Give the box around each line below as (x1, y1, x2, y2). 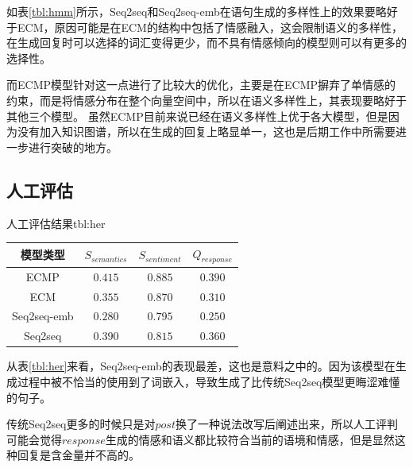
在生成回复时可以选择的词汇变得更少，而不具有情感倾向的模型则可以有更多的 (6, 34, 407, 51)
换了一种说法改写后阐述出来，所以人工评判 (176, 416, 398, 432)
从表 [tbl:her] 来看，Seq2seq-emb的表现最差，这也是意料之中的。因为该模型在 (6, 358, 396, 374)
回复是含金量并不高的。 (17, 447, 140, 463)
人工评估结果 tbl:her (6, 215, 106, 231)
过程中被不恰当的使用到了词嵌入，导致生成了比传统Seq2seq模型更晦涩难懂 (17, 373, 400, 389)
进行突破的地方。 (28, 138, 118, 155)
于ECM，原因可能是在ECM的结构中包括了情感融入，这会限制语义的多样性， (6, 18, 403, 35)
